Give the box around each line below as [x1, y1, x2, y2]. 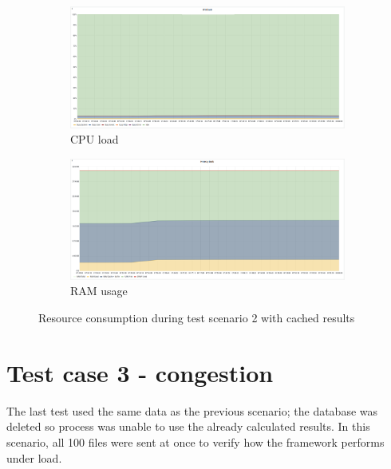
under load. [6, 449, 62, 466]
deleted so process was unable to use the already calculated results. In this [6, 418, 370, 435]
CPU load [70, 131, 119, 148]
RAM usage [70, 282, 128, 299]
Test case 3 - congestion [6, 356, 274, 388]
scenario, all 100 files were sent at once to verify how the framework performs [6, 433, 385, 450]
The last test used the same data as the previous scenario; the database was [6, 402, 378, 419]
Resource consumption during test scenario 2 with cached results [38, 309, 355, 326]
